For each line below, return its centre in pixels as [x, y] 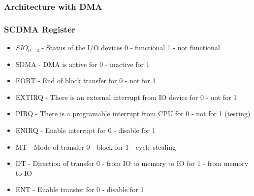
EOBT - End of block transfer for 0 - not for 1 [86, 81]
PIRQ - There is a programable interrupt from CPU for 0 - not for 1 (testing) [133, 114]
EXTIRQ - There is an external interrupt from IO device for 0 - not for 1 [126, 97]
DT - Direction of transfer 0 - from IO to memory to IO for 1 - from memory [132, 163]
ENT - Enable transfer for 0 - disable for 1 [80, 189]
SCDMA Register [40, 29]
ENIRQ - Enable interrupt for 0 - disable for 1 [85, 130]
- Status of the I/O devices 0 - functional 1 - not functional [131, 48]
